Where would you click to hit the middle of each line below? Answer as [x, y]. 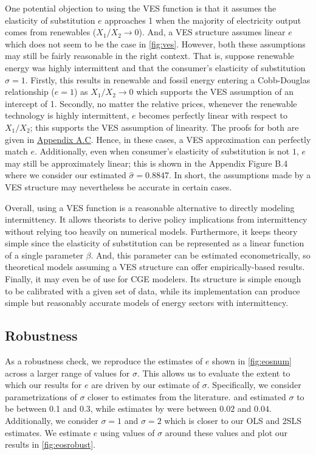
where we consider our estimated [66, 175]
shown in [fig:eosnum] [252, 361]
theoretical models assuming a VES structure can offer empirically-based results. [155, 267]
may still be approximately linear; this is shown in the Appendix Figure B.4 [146, 163]
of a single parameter [44, 255]
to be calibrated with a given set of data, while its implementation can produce [153, 290]
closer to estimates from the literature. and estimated [187, 396]
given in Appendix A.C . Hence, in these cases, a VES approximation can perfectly [158, 139]
